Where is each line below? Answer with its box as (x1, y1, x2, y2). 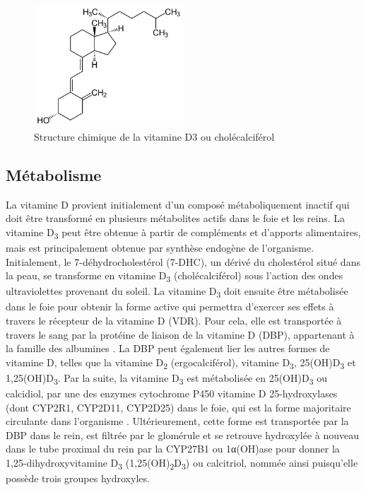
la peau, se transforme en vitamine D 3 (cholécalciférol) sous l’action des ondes (6, 268, 343, 284)
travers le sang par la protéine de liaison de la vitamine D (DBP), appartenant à (6, 327, 355, 342)
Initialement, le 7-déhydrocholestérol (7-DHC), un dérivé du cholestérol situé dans (6, 254, 360, 269)
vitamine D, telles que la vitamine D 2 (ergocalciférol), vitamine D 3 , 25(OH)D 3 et (6, 354, 356, 371)
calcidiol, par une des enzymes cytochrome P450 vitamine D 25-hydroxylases (6, 386, 338, 401)
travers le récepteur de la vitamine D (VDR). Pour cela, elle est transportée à (6, 313, 342, 327)
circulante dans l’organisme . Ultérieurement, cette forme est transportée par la (6, 414, 349, 428)
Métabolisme (6, 163, 102, 185)
